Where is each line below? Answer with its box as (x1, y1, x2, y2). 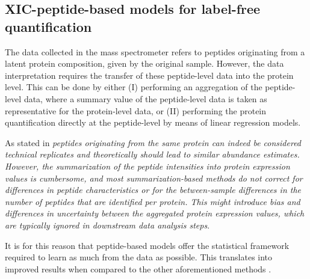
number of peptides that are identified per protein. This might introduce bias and (5, 195, 300, 207)
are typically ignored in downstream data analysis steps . (5, 218, 210, 231)
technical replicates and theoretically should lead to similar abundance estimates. (5, 148, 300, 161)
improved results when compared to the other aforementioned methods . (5, 262, 271, 275)
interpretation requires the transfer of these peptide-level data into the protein (5, 69, 294, 81)
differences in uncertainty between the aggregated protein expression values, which (5, 207, 305, 219)
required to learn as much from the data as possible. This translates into (5, 251, 273, 263)
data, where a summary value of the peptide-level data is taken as (23, 92, 267, 105)
